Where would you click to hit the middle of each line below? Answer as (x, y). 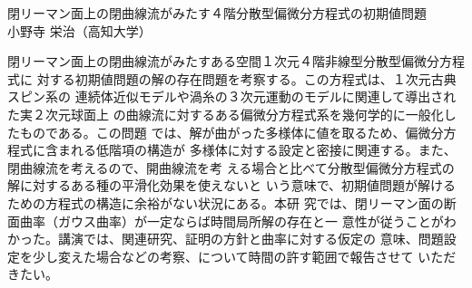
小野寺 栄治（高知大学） (79, 30)
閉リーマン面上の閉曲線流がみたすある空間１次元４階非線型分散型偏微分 (223, 61)
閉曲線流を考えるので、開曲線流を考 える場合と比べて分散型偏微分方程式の (231, 167)
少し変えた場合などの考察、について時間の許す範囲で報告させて (223, 256)
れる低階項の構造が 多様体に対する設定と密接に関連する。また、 (263, 150)
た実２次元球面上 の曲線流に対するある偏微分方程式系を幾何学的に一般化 (226, 114)
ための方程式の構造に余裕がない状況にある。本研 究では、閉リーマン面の (226, 202)
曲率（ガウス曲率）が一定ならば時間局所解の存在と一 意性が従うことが (231, 221)
